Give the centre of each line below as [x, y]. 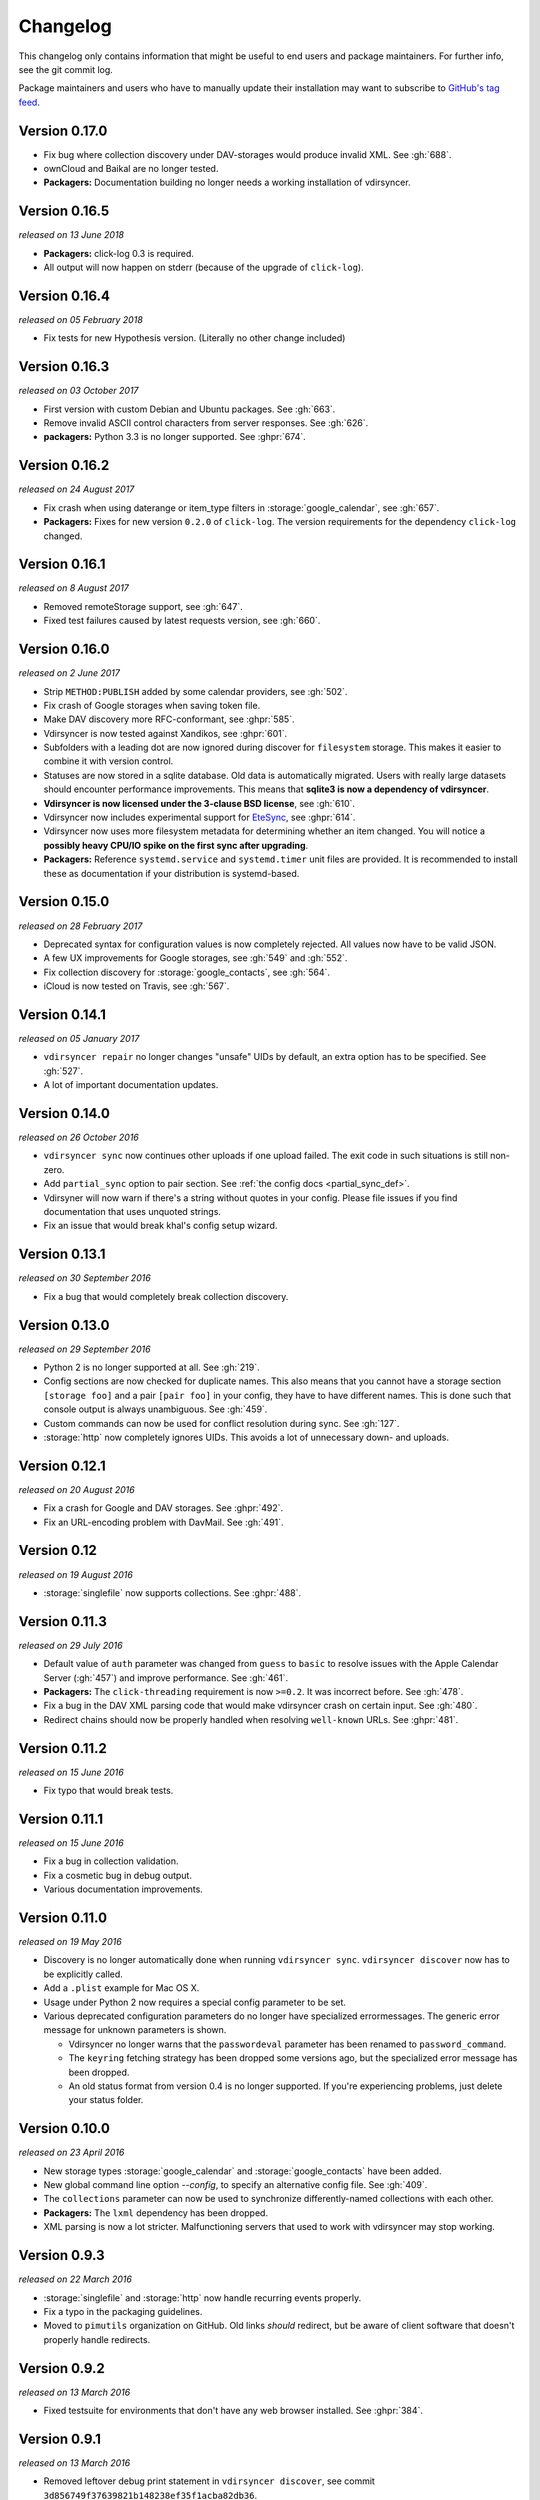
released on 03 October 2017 [78, 391]
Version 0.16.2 [64, 465]
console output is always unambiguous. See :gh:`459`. [155, 1409]
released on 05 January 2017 [79, 1038]
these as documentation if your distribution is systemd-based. [171, 873]
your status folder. [106, 2100]
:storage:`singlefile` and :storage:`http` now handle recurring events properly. [202, 2297]
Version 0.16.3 [64, 366]
